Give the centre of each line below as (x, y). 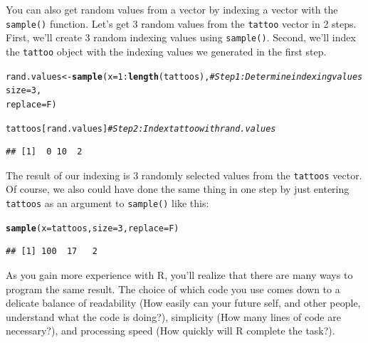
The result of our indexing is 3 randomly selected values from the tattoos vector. (184, 175)
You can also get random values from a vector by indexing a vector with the (172, 9)
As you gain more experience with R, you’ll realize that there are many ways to (179, 274)
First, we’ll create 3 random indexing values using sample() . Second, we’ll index (181, 37)
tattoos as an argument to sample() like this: (107, 203)
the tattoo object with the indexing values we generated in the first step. (166, 51)
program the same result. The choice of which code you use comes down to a (173, 289)
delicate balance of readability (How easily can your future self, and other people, (183, 303)
